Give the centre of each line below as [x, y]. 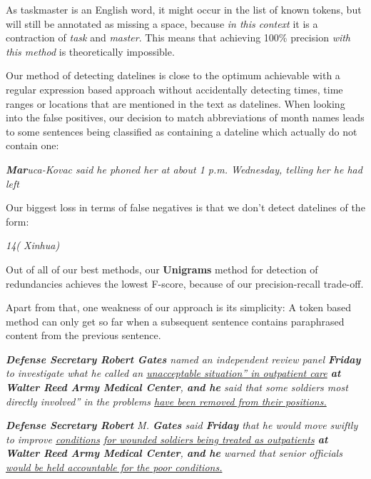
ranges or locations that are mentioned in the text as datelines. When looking [176, 103]
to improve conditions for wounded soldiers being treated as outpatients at [167, 439]
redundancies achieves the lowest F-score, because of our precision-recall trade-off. [185, 283]
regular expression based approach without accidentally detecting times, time [174, 89]
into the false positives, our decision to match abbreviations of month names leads [185, 117]
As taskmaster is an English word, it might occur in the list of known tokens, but [184, 9]
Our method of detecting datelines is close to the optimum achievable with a [173, 75]
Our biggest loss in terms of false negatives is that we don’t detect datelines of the [185, 207]
